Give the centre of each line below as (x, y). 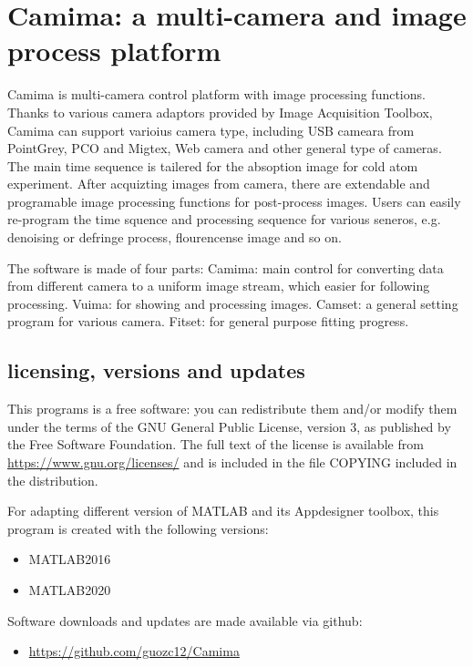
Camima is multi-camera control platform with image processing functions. (216, 94)
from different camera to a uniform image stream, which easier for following (219, 286)
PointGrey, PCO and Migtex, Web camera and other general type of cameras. (225, 148)
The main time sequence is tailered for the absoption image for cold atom (213, 165)
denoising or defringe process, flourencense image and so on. (175, 237)
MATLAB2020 (70, 589)
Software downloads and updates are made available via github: (185, 620)
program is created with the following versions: (138, 528)
